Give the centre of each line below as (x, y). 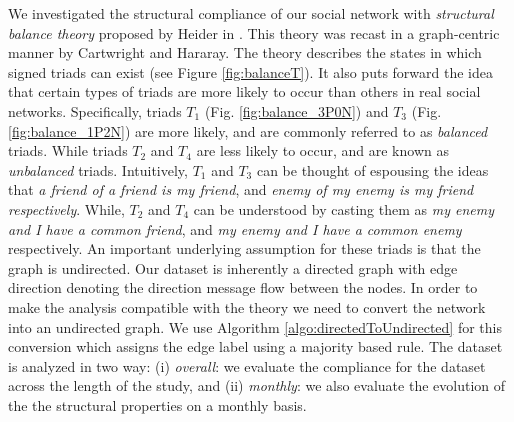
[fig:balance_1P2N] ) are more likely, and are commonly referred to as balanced (248, 130)
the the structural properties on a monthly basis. (157, 404)
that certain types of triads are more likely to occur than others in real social (244, 91)
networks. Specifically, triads (95, 110)
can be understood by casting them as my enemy (343, 208)
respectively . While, (66, 208)
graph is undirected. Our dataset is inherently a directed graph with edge (233, 267)
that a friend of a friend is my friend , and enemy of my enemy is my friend (241, 189)
